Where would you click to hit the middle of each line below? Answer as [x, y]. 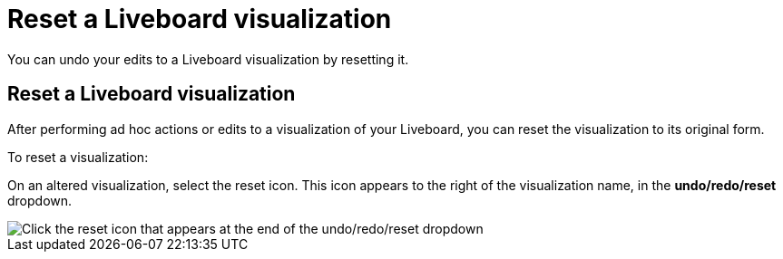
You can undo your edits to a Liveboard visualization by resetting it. [208, 59]
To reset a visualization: [78, 157]
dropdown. [40, 200]
